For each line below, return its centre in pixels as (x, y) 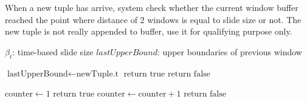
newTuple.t (97, 74)
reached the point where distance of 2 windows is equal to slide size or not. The (153, 19)
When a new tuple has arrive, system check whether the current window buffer (152, 7)
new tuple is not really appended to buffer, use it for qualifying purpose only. (149, 31)
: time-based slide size (53, 51)
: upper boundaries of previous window (230, 51)
